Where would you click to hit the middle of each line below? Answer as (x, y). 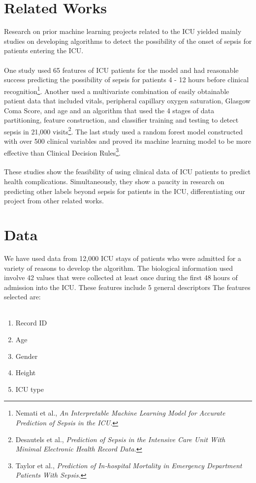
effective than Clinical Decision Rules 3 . (62, 152)
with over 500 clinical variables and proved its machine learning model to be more (128, 141)
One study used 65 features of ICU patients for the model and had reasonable (121, 70)
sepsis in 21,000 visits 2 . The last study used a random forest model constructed (124, 130)
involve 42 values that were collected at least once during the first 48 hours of (121, 277)
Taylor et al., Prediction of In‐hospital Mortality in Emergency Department (129, 465)
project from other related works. (54, 201)
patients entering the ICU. (44, 50)
